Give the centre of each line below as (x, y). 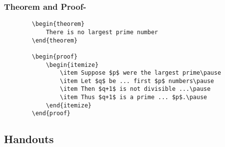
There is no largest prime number (102, 32)
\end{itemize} (68, 105)
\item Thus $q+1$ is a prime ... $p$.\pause (134, 97)
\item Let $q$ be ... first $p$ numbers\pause (137, 81)
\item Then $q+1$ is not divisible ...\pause (135, 89)
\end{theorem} (55, 40)
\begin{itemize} (72, 65)
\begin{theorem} (58, 24)
